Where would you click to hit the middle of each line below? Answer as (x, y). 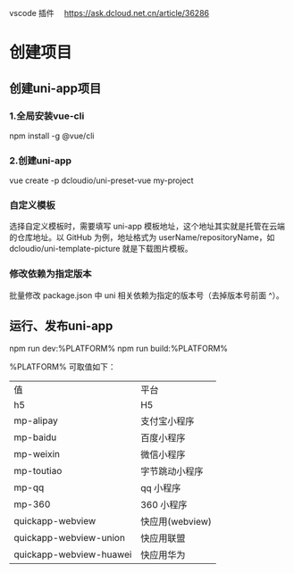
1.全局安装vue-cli (47, 116)
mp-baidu (35, 437)
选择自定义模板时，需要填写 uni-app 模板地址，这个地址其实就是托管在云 (143, 227)
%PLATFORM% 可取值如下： (63, 366)
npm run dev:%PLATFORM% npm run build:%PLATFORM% (119, 348)
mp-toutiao (38, 470)
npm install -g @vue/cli (52, 136)
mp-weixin (37, 453)
